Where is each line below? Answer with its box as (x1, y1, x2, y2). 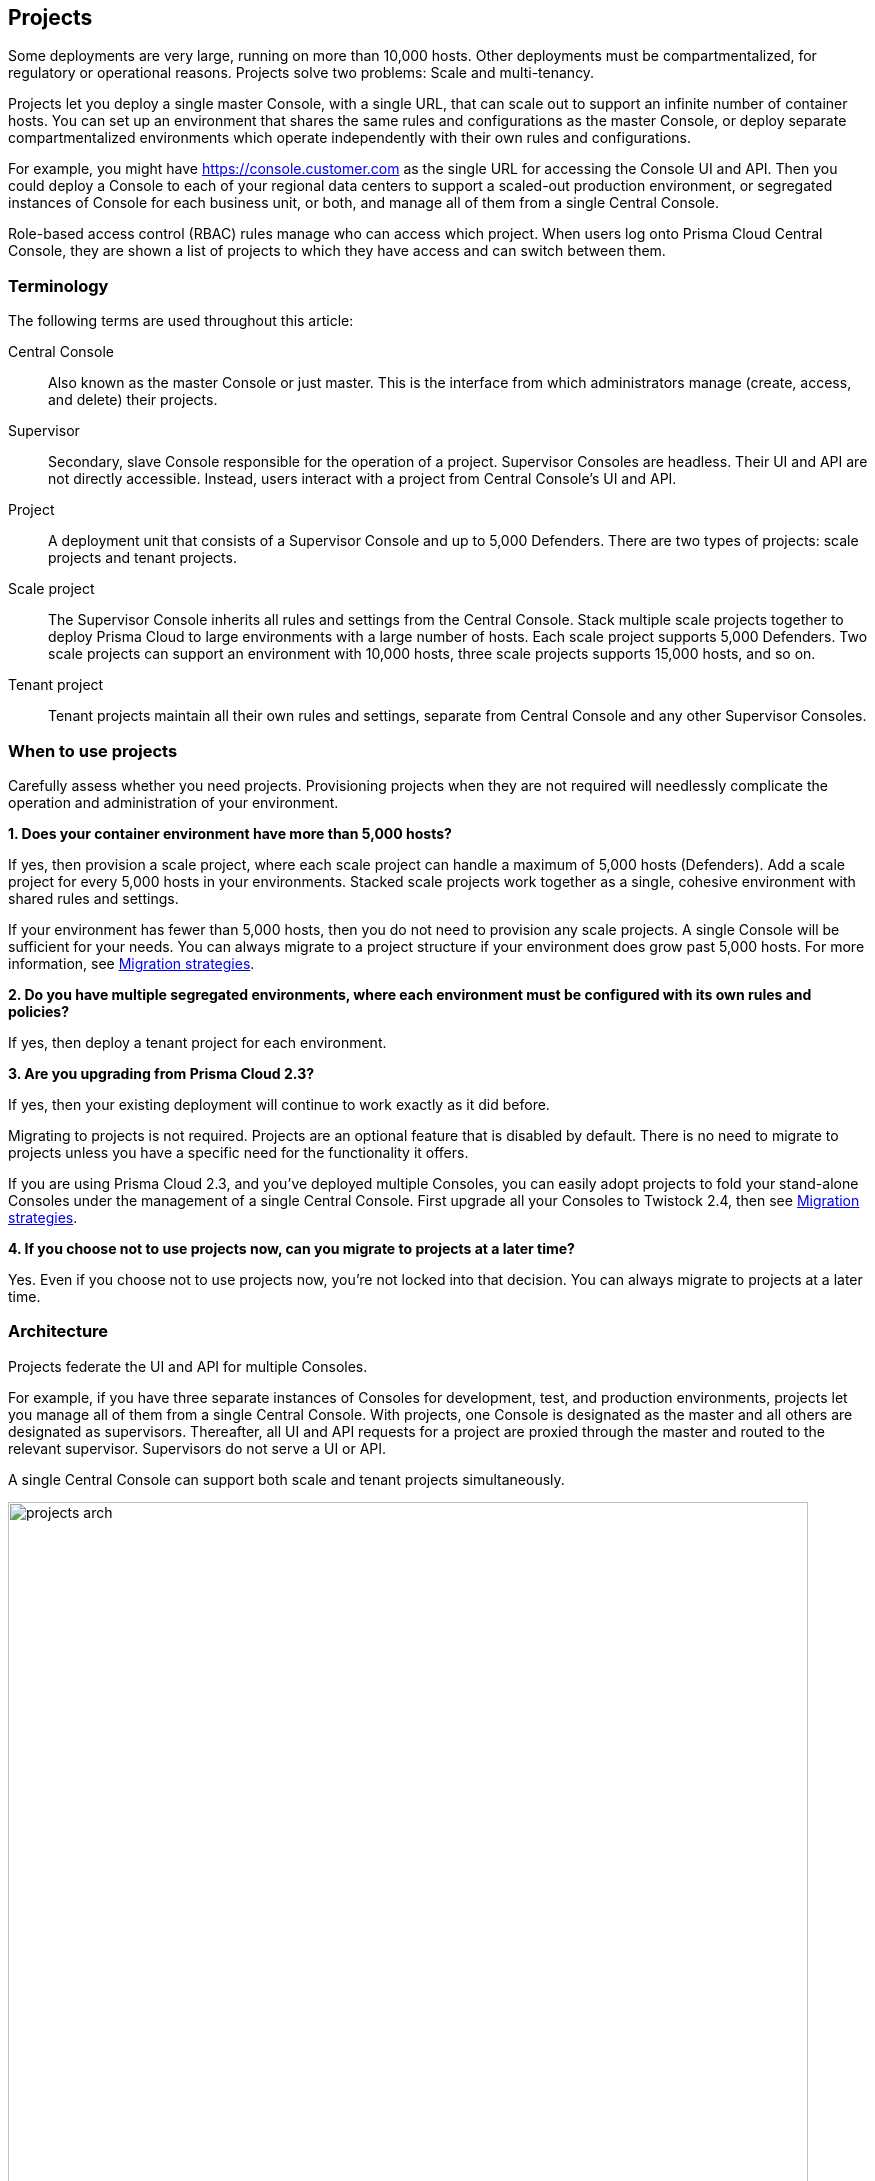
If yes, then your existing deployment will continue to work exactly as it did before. (8, 1095, 550, 1113)
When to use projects (8, 740, 178, 761)
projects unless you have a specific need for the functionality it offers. (8, 1143, 469, 1161)
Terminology (8, 275, 109, 296)
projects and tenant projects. (48, 549, 237, 567)
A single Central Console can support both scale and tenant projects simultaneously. (8, 1470, 565, 1488)
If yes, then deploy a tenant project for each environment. (8, 1033, 387, 1051)
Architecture (8, 1321, 109, 1342)
